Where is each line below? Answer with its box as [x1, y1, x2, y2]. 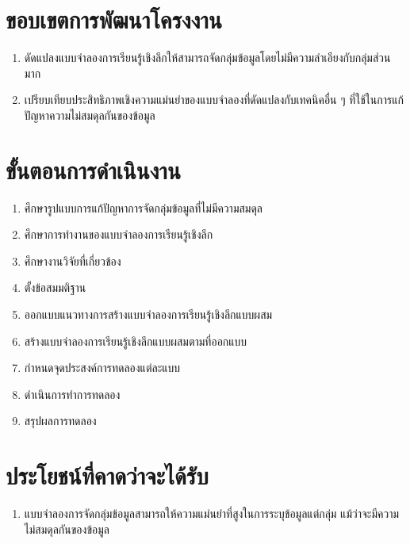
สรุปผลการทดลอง [24, 412, 97, 429]
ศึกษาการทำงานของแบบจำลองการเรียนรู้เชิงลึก [24, 226, 213, 243]
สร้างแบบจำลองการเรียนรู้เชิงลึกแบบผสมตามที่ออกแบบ [24, 332, 247, 349]
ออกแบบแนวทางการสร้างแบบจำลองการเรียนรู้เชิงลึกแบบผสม [24, 306, 273, 322]
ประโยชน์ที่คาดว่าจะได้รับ [6, 459, 209, 492]
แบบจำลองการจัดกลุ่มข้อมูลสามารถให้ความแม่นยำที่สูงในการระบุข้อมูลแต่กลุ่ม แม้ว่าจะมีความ [24, 505, 400, 522]
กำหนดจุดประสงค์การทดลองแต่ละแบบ [24, 359, 181, 376]
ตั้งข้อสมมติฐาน [24, 279, 86, 296]
